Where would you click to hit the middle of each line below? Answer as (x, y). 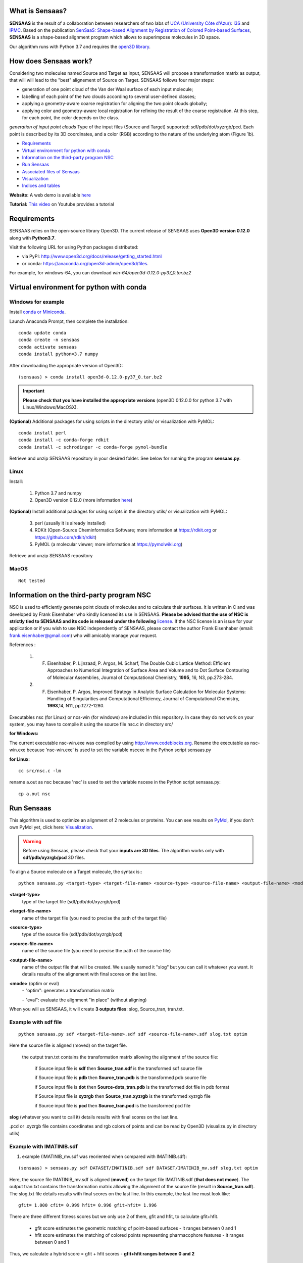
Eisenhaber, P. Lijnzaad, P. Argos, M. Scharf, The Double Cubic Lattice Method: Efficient (139, 663)
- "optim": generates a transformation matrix (68, 991)
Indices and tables (41, 186)
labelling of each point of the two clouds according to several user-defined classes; (109, 96)
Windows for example (37, 302)
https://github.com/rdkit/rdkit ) (66, 537)
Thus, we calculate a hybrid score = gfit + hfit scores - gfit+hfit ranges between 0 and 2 (102, 1253)
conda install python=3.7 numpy (58, 354)
